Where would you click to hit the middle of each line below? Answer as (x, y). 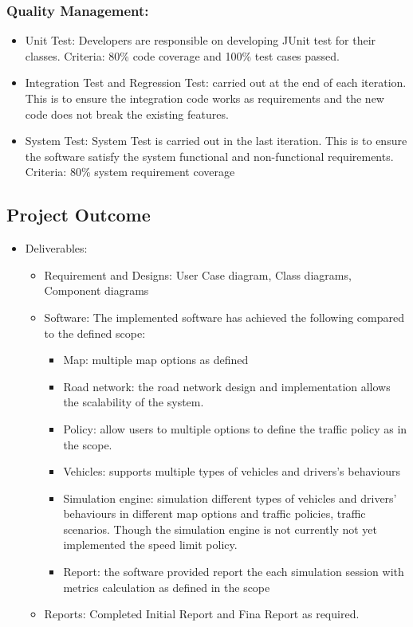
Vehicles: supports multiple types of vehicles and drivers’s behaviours (232, 471)
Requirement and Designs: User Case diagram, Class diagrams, (198, 274)
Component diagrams (96, 290)
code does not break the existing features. (127, 114)
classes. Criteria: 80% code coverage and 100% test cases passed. (182, 55)
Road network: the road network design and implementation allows (227, 386)
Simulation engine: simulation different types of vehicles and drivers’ (230, 498)
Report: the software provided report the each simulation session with (234, 572)
